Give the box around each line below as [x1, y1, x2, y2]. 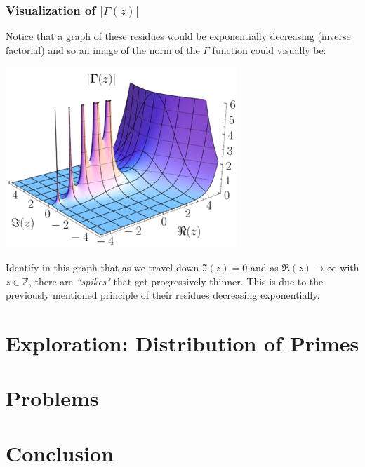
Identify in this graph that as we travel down [6, 260, 199, 274]
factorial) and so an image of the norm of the [6, 42, 200, 57]
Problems [6, 384, 99, 412]
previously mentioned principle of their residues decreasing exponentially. [6, 287, 320, 302]
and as [250, 260, 279, 274]
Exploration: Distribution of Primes [6, 328, 359, 357]
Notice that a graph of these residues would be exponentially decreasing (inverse [6, 29, 351, 43]
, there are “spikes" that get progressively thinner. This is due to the [28, 273, 324, 288]
